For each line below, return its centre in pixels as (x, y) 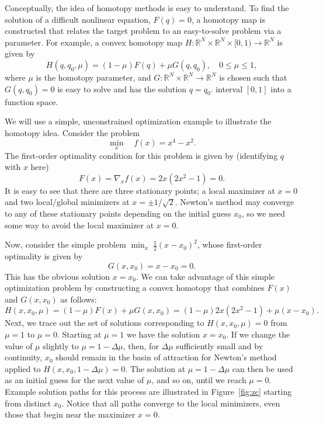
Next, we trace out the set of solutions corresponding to (105, 323)
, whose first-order (230, 244)
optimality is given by (44, 256)
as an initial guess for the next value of (74, 380)
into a (281, 88)
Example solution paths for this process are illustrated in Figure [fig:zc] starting (148, 391)
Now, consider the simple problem (65, 244)
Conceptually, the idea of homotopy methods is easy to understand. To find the (147, 8)
